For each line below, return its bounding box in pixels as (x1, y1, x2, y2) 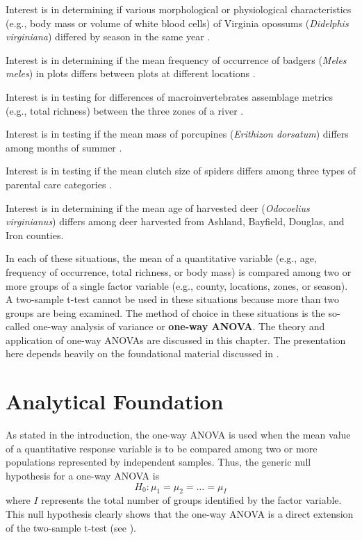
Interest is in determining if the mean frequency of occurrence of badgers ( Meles (6, 52, 347, 67)
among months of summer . (6, 140, 122, 154)
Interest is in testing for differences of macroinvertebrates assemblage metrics (6, 89, 333, 104)
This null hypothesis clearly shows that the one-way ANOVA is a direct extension (6, 506, 354, 521)
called (6, 319, 30, 334)
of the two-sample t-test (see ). (6, 520, 137, 534)
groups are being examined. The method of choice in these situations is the (6, 305, 325, 320)
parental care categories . (6, 177, 113, 191)
